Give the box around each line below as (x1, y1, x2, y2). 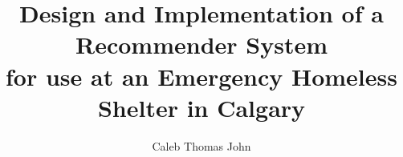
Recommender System (75, 28, 328, 61)
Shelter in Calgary (97, 91, 306, 123)
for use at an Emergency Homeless (6, 59, 397, 92)
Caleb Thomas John (152, 137, 251, 154)
